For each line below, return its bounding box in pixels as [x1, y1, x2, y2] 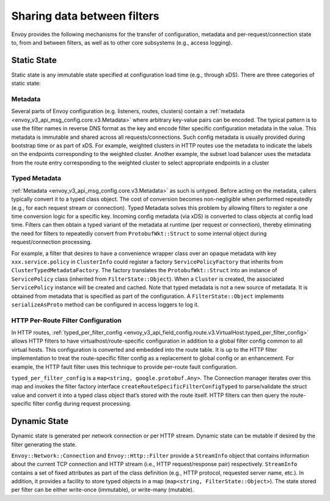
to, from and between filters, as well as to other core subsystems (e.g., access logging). [11, 39, 233, 46]
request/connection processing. [11, 239, 92, 246]
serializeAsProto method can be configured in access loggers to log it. [11, 300, 199, 308]
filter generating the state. [11, 440, 77, 448]
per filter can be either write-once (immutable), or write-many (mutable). [11, 486, 194, 494]
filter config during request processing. [32, 400, 131, 407]
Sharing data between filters [11, 9, 159, 23]
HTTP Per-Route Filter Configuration [11, 316, 122, 324]
